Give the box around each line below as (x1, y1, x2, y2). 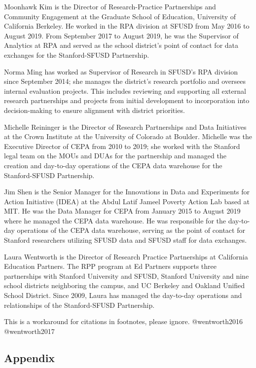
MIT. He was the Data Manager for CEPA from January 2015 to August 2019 (4, 206, 241, 216)
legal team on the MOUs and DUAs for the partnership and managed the (4, 150, 226, 161)
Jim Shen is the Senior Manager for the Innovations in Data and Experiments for (4, 186, 250, 197)
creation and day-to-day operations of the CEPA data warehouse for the (4, 160, 222, 170)
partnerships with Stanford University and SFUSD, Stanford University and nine (4, 270, 249, 281)
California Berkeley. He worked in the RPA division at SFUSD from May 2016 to (4, 21, 250, 31)
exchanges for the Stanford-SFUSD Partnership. (4, 49, 149, 60)
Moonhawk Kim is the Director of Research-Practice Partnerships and (4, 1, 216, 11)
